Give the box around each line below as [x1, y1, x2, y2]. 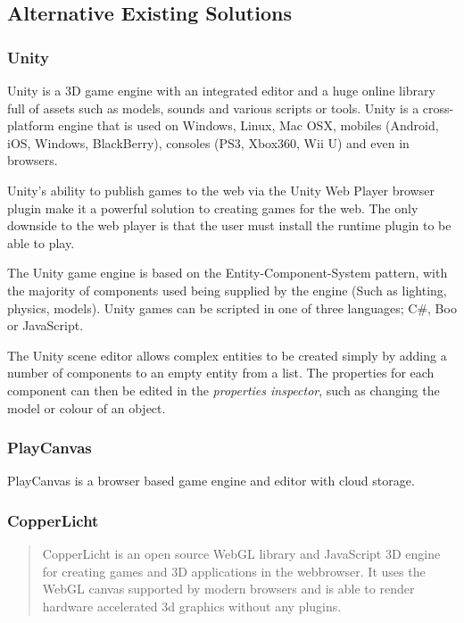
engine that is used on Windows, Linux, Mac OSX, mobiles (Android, [58, 116, 439, 135]
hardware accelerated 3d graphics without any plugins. [42, 596, 342, 615]
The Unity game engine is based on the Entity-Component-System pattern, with [7, 263, 448, 282]
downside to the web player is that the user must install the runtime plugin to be [7, 216, 452, 235]
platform [7, 116, 54, 135]
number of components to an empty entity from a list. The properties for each [7, 363, 435, 382]
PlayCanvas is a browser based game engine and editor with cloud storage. [7, 471, 415, 490]
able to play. [7, 233, 75, 252]
